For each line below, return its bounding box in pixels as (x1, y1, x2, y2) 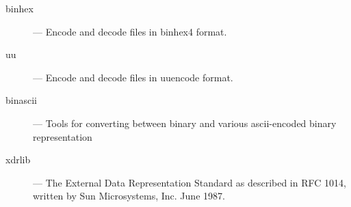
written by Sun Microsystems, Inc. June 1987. (33, 189, 225, 203)
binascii (5, 93, 37, 107)
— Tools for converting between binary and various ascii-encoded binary (33, 115, 337, 130)
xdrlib (5, 152, 31, 167)
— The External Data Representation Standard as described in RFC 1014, (33, 175, 346, 189)
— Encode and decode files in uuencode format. (33, 70, 233, 84)
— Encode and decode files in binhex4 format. (33, 24, 227, 38)
